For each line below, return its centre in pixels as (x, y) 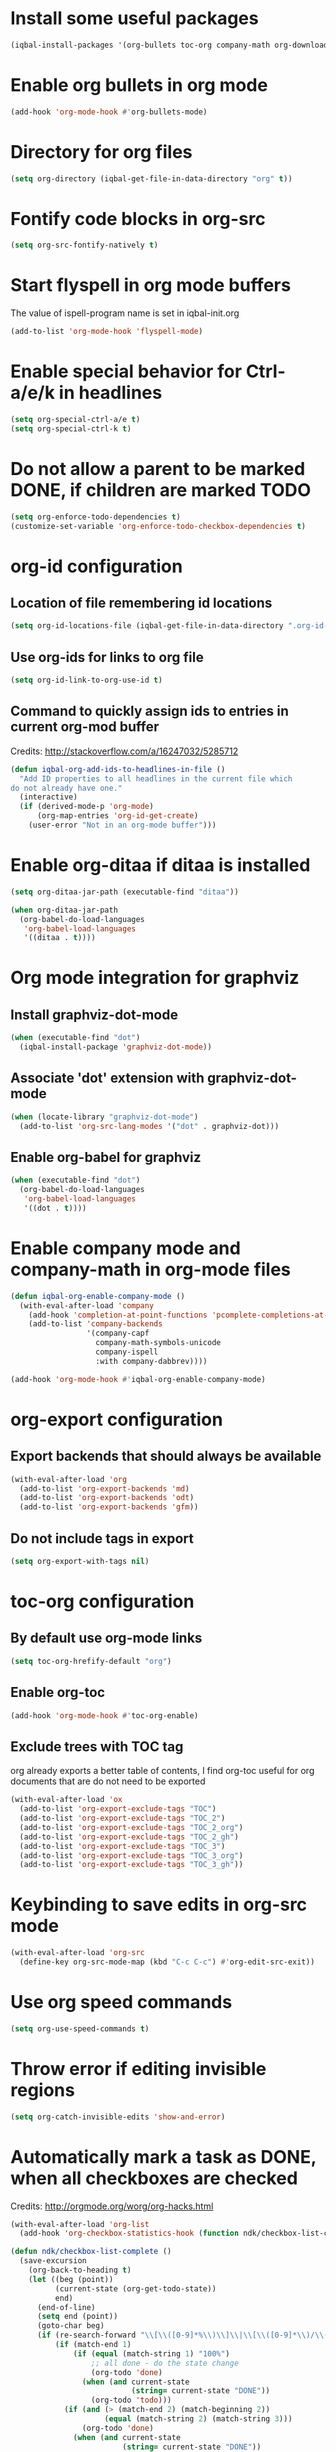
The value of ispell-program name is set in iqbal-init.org (125, 313)
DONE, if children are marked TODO (161, 489)
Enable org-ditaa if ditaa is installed (160, 865)
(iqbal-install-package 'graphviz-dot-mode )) (116, 1047)
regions (42, 2089)
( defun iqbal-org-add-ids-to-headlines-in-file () (118, 769)
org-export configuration (116, 1419)
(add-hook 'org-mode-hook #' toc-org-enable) (104, 1715)
